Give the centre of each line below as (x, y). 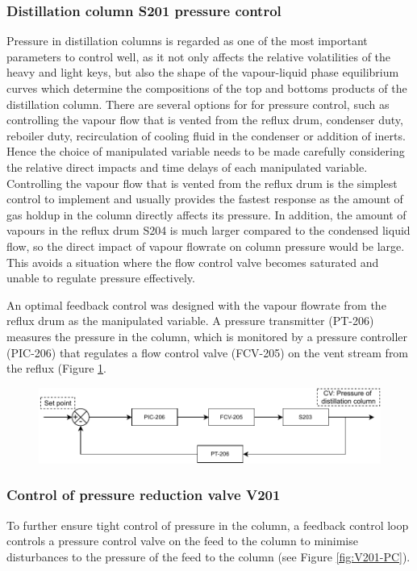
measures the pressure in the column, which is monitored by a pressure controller (207, 336)
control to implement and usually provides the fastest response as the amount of (205, 199)
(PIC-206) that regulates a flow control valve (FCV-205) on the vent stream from (208, 352)
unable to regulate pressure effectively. (101, 278)
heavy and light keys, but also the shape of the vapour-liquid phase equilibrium (203, 72)
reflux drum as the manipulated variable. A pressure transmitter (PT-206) (190, 321)
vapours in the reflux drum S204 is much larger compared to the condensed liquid (208, 230)
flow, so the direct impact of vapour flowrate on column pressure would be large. (206, 246)
